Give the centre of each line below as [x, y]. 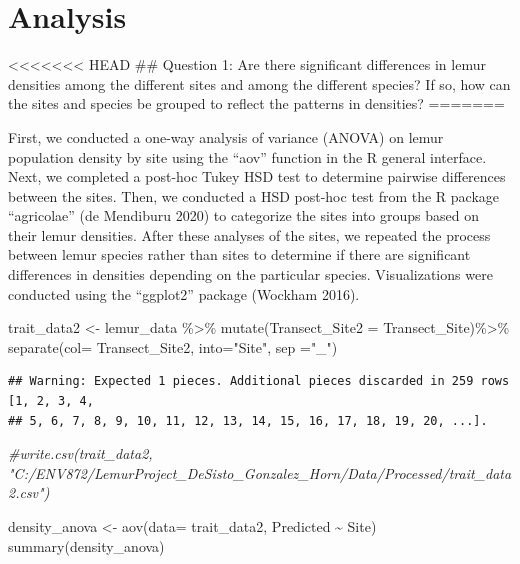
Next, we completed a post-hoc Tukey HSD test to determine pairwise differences [257, 176]
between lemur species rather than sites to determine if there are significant [239, 254]
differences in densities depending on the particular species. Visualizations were [250, 274]
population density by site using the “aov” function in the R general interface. [247, 156]
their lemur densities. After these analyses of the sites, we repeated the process [249, 234]
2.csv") [29, 492]
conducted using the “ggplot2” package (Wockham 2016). [184, 293]
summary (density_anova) [86, 545]
